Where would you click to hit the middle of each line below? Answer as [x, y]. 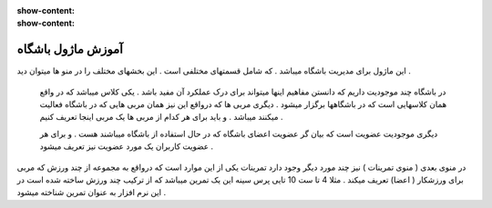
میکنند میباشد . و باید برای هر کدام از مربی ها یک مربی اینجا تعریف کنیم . [161, 117]
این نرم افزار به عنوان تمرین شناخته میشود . [92, 193]
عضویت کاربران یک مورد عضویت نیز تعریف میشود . [127, 146]
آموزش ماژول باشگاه [70, 50]
